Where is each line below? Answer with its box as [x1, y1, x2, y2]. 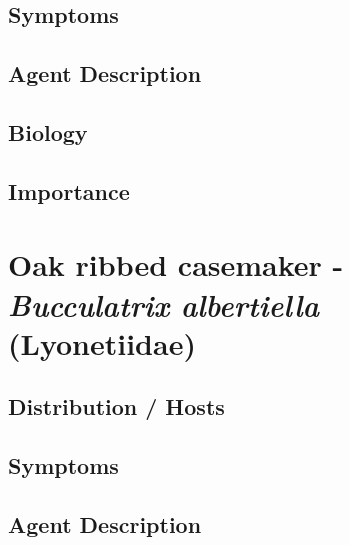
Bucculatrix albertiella [8, 283, 320, 325]
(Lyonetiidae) [8, 322, 196, 363]
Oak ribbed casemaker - [8, 244, 344, 285]
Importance [8, 175, 130, 206]
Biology [8, 116, 88, 147]
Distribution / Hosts [8, 391, 225, 422]
